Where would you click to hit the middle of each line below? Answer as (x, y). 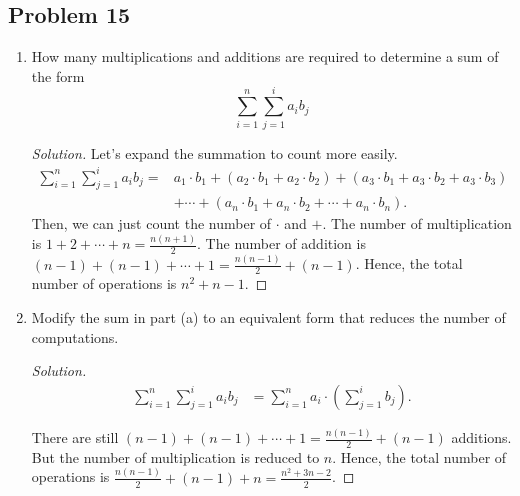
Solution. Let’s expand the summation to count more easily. (214, 152)
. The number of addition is (281, 243)
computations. (75, 336)
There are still (75, 437)
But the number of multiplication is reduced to (175, 456)
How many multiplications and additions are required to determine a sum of (265, 56)
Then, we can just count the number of (151, 223)
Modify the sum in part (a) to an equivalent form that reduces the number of (268, 316)
